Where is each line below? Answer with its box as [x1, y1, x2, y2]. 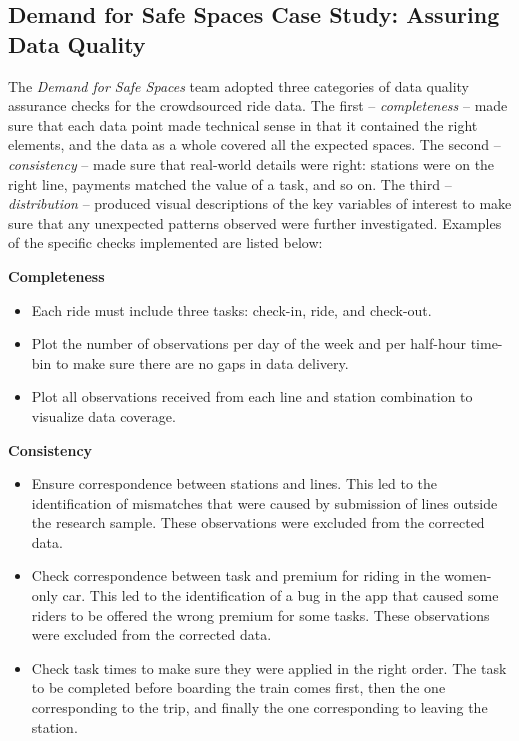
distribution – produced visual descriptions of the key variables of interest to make [8, 193, 512, 214]
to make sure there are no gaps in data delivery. [55, 352, 349, 373]
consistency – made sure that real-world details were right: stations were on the [8, 153, 495, 174]
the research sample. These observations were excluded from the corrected [31, 512, 485, 533]
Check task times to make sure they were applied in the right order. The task [31, 657, 507, 678]
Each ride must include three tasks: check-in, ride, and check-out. [31, 299, 432, 320]
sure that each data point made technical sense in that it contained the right [8, 114, 478, 135]
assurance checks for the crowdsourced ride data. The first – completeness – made [8, 95, 508, 116]
